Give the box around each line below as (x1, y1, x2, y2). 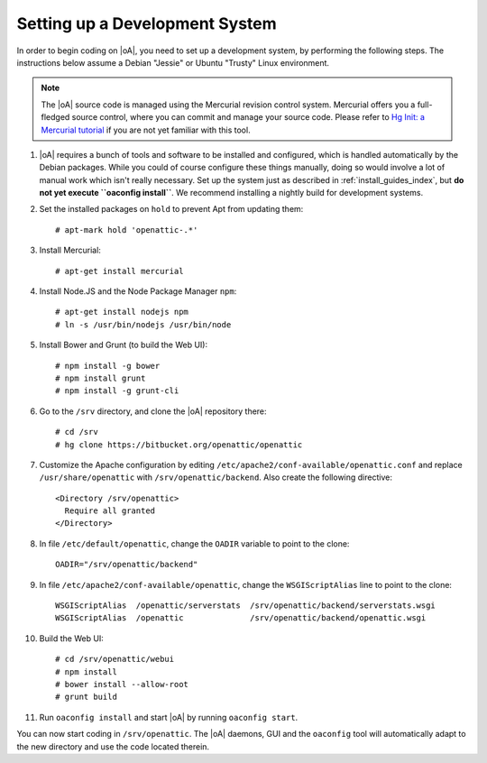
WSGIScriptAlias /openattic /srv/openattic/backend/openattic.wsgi (55, 613, 427, 623)
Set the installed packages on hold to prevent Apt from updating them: (39, 204, 304, 215)
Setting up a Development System (16, 14, 277, 33)
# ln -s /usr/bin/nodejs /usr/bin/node (55, 319, 232, 329)
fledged (41, 112, 70, 123)
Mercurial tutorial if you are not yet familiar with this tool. (41, 124, 252, 135)
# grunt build (55, 692, 117, 703)
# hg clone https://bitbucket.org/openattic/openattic (55, 439, 303, 450)
